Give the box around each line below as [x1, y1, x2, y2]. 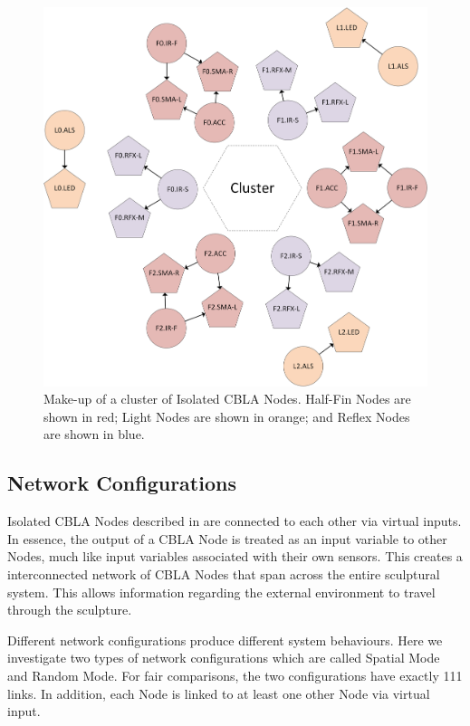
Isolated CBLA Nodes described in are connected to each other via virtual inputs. [7, 511, 462, 530]
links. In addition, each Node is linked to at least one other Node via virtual [7, 683, 430, 702]
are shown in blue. [43, 425, 145, 444]
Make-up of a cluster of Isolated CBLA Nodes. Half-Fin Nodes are [43, 389, 411, 408]
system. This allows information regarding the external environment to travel [7, 582, 436, 601]
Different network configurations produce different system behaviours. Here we [7, 630, 443, 649]
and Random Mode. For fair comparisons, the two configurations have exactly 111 [7, 665, 463, 684]
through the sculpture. [7, 600, 132, 619]
